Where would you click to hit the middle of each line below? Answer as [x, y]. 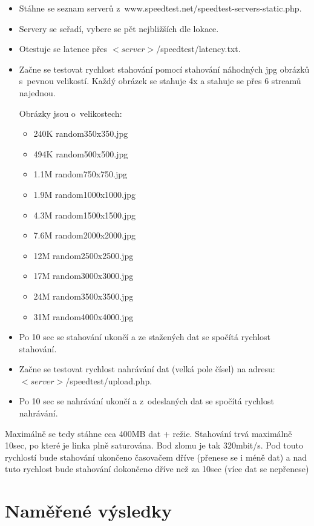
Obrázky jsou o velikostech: [70, 113]
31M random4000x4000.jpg [83, 316]
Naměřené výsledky [89, 511]
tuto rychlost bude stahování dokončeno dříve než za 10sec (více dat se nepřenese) [157, 469]
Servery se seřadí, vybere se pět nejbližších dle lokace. [119, 28]
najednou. [37, 92]
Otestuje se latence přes [63, 49]
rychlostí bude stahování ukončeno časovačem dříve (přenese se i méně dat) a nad [156, 457]
